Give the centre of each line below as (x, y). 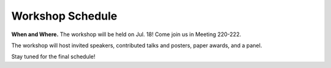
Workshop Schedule (64, 16)
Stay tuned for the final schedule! (53, 57)
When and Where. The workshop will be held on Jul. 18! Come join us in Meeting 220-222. (126, 34)
